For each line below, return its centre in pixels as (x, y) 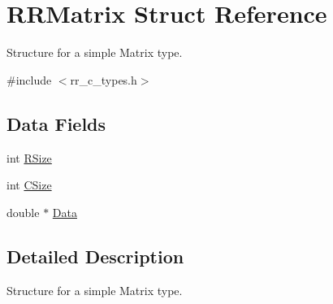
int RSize (29, 157)
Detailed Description (95, 256)
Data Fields (56, 123)
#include (29, 79)
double (23, 212)
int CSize (29, 185)
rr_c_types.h (104, 79)
